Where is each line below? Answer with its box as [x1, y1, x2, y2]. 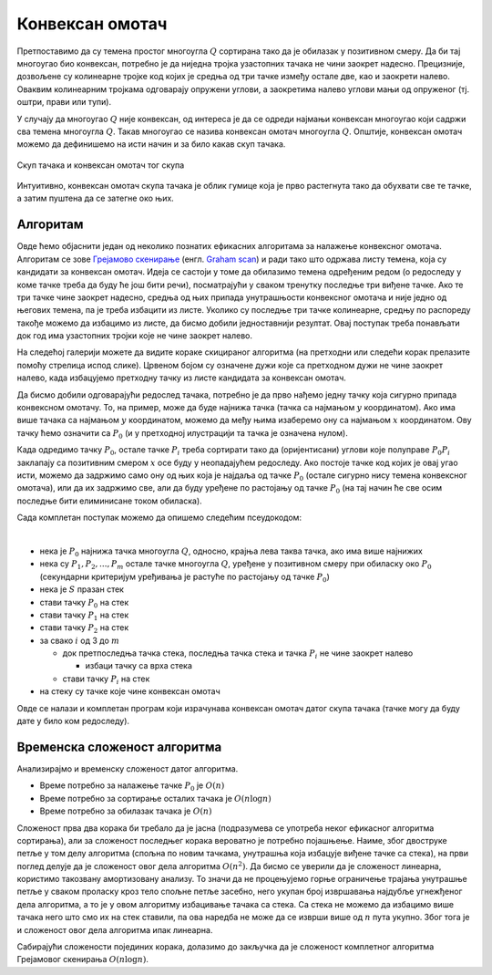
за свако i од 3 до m [39, 635, 120, 646]
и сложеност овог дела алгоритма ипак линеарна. [16, 924, 213, 935]
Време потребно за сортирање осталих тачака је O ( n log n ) [39, 793, 272, 804]
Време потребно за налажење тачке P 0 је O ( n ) [39, 780, 225, 793]
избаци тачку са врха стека [85, 660, 193, 671]
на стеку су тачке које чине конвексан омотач [39, 686, 220, 697]
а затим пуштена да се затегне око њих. [16, 192, 175, 204]
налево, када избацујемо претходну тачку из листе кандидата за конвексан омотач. [16, 372, 346, 383]
